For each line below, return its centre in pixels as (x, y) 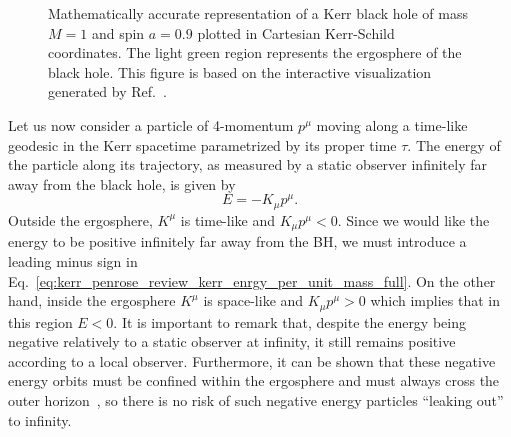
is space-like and (253, 300)
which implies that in (435, 300)
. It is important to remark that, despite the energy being (289, 321)
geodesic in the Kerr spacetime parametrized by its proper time (202, 144)
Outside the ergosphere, (80, 219)
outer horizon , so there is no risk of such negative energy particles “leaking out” (256, 399)
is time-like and (227, 219)
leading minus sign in (73, 260)
